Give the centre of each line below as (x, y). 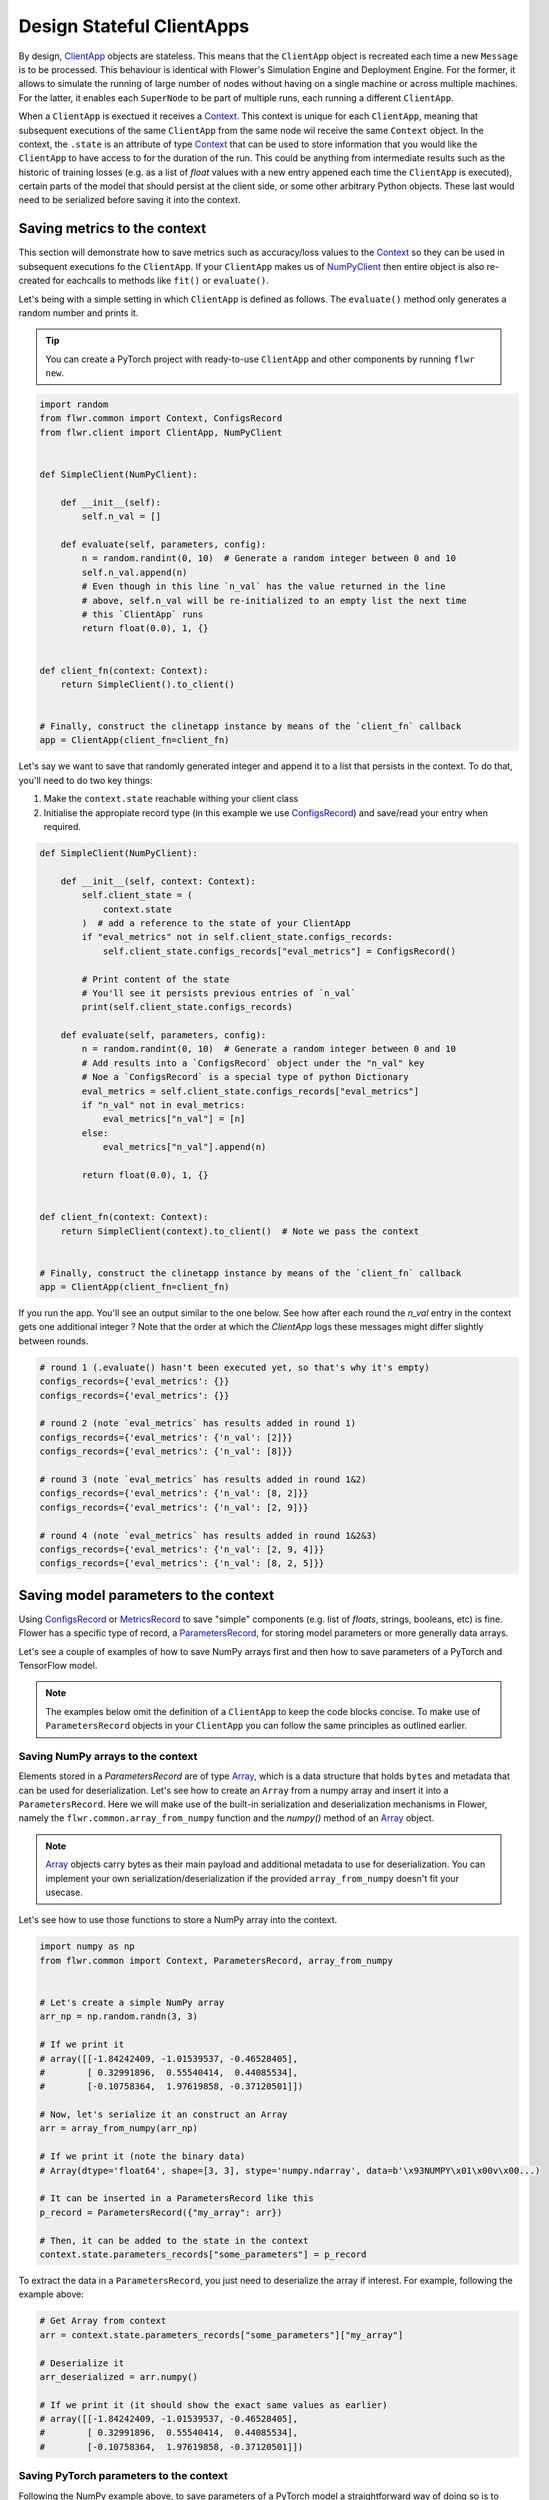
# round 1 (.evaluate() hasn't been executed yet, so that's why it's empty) (234, 1367)
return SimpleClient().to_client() (147, 684)
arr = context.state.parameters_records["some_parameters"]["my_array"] (221, 2334)
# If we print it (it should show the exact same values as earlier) (213, 2404)
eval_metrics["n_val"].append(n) (184, 1147)
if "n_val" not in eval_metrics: (163, 1105)
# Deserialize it (82, 2363)
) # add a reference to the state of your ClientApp (216, 923)
